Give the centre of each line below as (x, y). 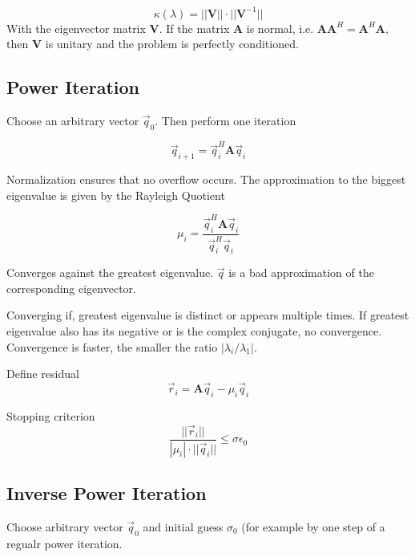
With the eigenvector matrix (76, 28)
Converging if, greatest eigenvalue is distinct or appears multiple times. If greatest (208, 315)
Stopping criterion (51, 415)
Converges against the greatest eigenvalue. (110, 272)
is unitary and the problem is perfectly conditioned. (172, 44)
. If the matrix (194, 28)
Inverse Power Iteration (107, 492)
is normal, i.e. (280, 28)
